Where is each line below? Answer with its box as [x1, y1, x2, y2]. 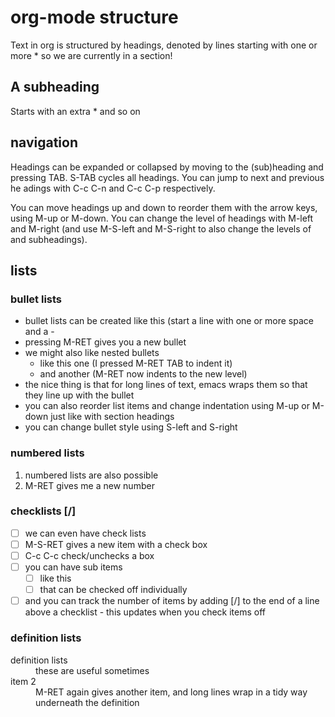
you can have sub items [24, 561, 123, 573]
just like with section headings [50, 411, 175, 423]
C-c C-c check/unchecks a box [24, 549, 155, 561]
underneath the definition [35, 696, 140, 708]
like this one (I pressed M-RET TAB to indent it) [39, 357, 233, 370]
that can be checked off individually [39, 584, 188, 596]
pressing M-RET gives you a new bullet [24, 336, 187, 348]
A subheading [10, 79, 100, 96]
